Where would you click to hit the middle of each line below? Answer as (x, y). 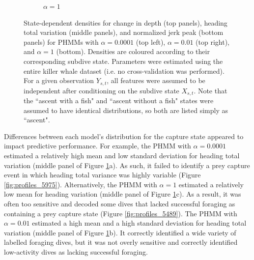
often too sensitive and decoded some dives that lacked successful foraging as (120, 203)
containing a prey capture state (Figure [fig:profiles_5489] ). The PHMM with (121, 213)
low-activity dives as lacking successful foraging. (76, 251)
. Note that (211, 90)
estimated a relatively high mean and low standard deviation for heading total (122, 156)
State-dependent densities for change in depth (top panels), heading (126, 22)
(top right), (212, 42)
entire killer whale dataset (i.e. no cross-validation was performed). (124, 71)
